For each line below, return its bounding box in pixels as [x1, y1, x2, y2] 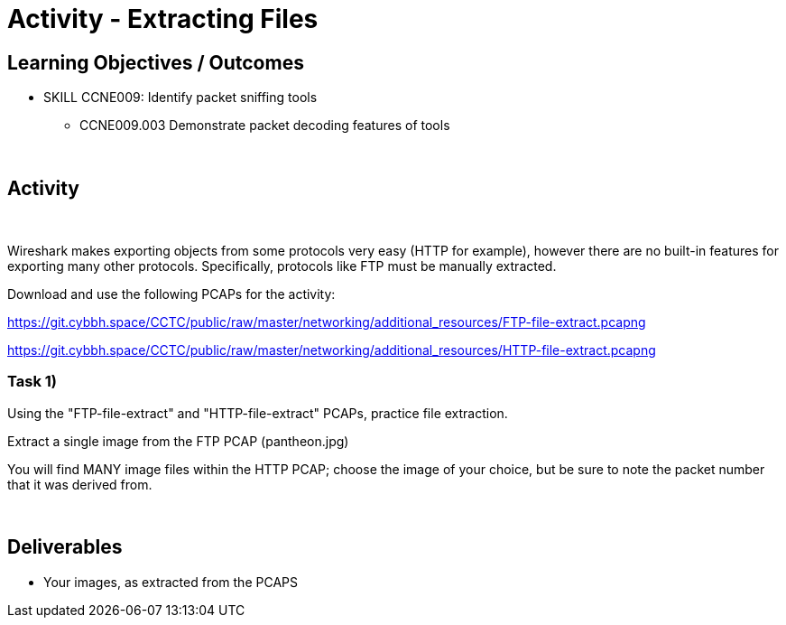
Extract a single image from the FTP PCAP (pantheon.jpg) [7, 433, 349, 449]
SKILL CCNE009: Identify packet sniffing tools [43, 89, 318, 106]
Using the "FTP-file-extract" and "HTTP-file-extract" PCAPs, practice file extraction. [7, 405, 508, 421]
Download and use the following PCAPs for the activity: [7, 286, 336, 303]
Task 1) [7, 372, 57, 391]
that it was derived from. [7, 476, 153, 492]
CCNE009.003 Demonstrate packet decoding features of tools [79, 117, 450, 134]
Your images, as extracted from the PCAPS [43, 574, 298, 590]
